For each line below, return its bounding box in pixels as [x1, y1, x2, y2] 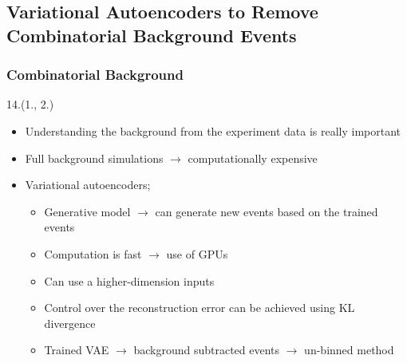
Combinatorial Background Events [6, 22, 297, 47]
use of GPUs [166, 245, 228, 262]
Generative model [44, 203, 131, 219]
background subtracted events [133, 341, 280, 358]
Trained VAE [44, 341, 109, 358]
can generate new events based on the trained [155, 203, 378, 219]
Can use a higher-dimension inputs [44, 272, 215, 289]
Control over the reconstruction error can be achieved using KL [44, 299, 355, 316]
